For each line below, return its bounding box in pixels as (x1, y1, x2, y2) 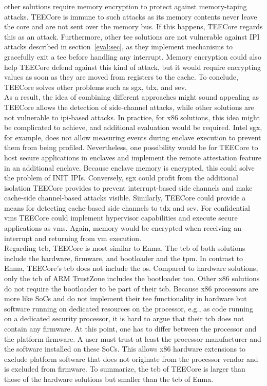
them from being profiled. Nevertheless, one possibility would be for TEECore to (4, 142, 258, 153)
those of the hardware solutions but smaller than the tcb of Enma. (4, 373, 214, 384)
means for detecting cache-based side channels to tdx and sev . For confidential (4, 202, 250, 213)
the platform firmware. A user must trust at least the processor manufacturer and (4, 333, 261, 344)
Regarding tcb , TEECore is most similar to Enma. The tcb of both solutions (4, 243, 245, 253)
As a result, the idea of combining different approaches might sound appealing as (4, 91, 259, 102)
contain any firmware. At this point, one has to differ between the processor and (4, 323, 257, 334)
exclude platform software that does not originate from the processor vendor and (4, 353, 258, 364)
